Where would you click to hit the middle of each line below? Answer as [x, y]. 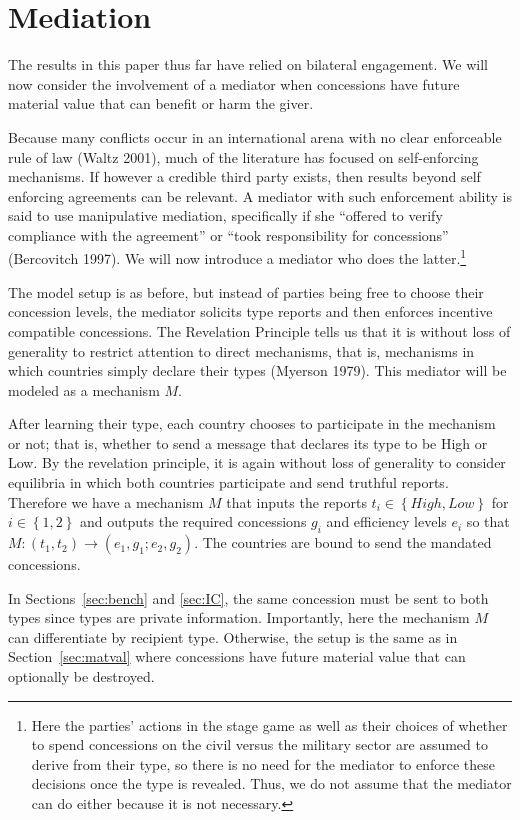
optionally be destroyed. [81, 676]
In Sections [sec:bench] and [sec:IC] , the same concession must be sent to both [248, 597]
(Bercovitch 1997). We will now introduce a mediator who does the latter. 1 [237, 257]
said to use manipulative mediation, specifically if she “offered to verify [225, 215]
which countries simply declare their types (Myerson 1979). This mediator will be [257, 370]
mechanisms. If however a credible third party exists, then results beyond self [244, 176]
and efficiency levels [386, 521]
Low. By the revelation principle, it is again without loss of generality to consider [257, 462]
